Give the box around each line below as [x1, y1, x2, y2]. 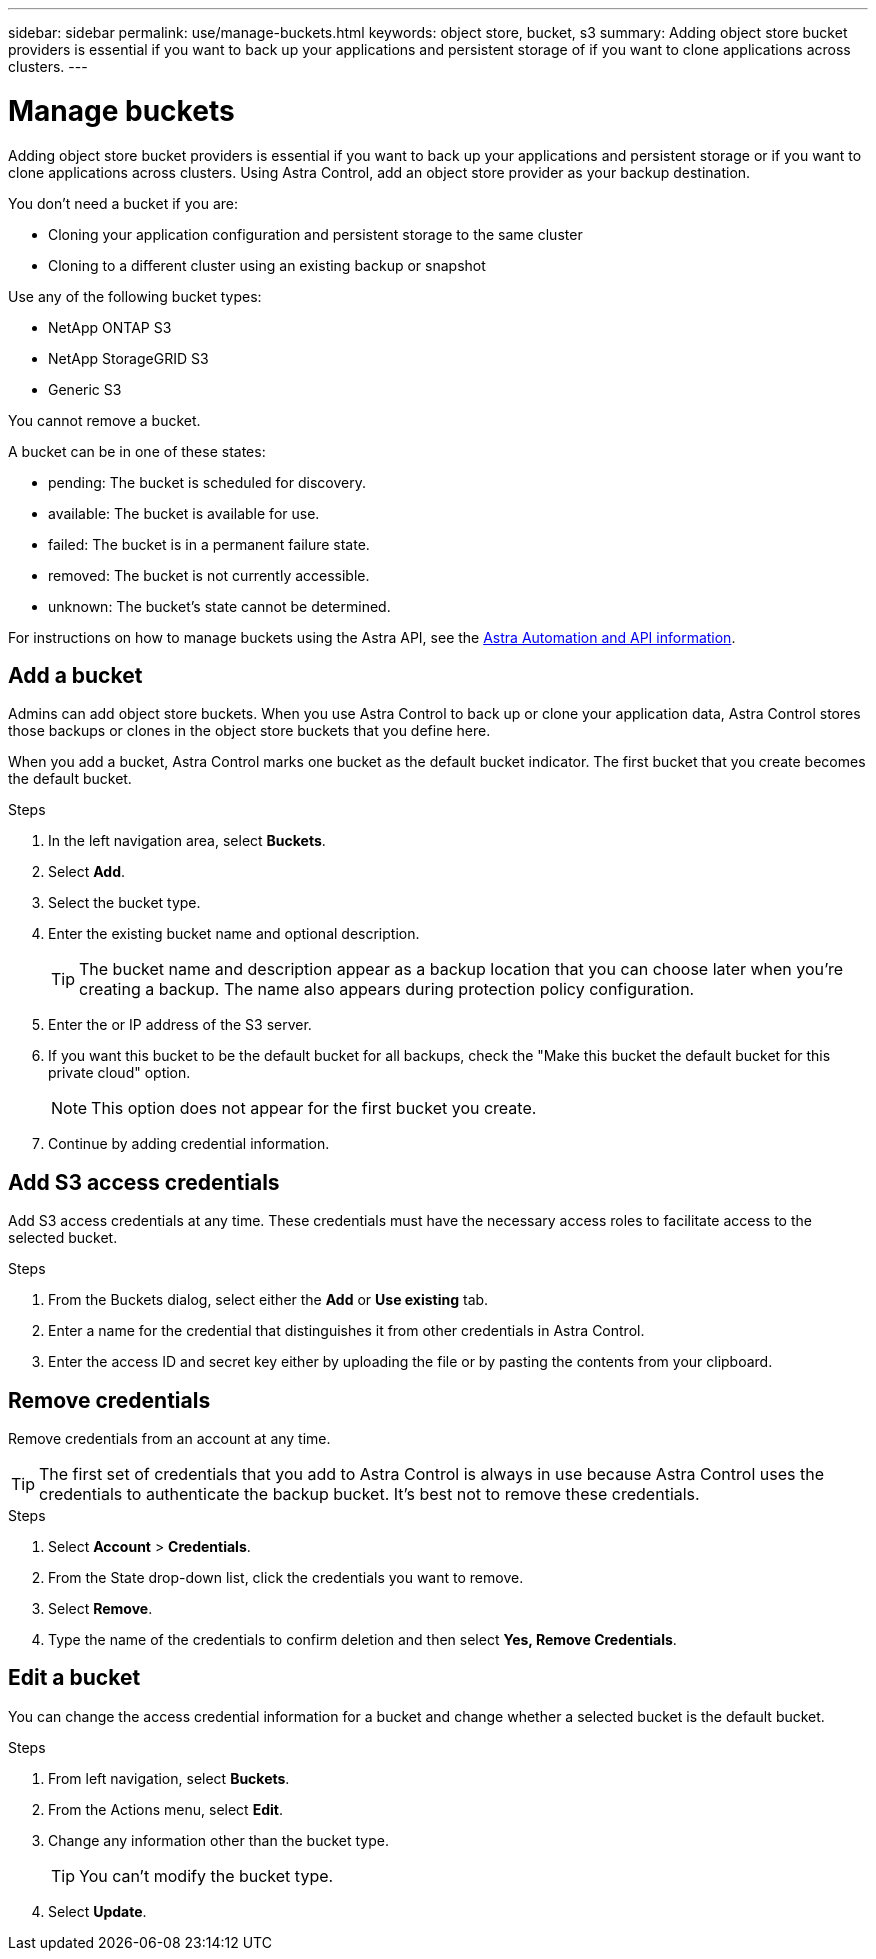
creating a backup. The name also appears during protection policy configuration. [79, 979, 695, 1000]
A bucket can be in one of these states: [8, 442, 266, 460]
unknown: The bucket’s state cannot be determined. [48, 597, 391, 615]
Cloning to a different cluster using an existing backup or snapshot [48, 256, 486, 274]
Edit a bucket [8, 1665, 141, 1691]
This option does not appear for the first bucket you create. [91, 1098, 537, 1119]
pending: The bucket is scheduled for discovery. [48, 473, 366, 491]
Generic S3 [48, 380, 122, 398]
